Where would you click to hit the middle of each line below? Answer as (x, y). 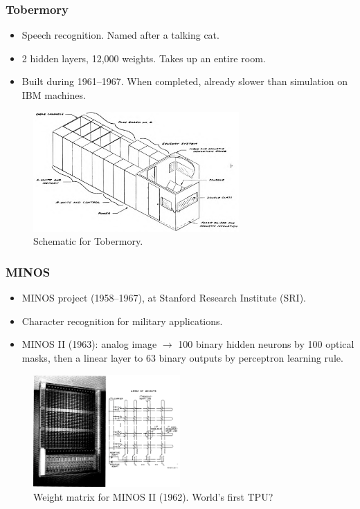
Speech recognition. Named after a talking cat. (120, 35)
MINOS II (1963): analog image (89, 344)
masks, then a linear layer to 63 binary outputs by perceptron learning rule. (182, 357)
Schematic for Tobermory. (88, 241)
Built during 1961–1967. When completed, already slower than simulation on (185, 81)
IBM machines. (54, 95)
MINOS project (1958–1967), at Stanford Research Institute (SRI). (164, 298)
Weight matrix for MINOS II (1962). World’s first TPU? (153, 496)
